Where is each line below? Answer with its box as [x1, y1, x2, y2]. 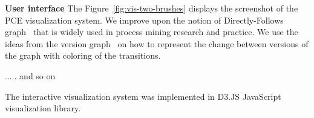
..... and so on [5, 69, 56, 82]
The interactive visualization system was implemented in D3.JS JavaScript [5, 90, 281, 102]
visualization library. [5, 102, 81, 114]
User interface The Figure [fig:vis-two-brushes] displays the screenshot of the [5, 2, 298, 14]
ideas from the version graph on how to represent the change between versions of [5, 37, 309, 50]
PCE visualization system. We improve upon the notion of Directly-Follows [5, 13, 284, 26]
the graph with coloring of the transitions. [5, 49, 161, 62]
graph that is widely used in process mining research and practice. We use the [5, 25, 298, 38]
